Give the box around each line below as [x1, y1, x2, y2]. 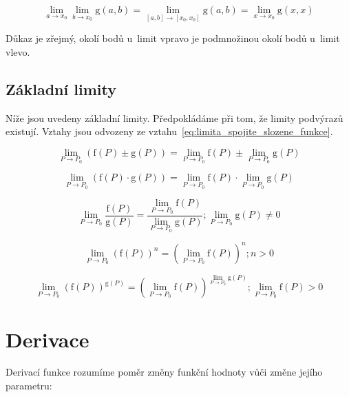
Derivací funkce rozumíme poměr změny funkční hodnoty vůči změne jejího [6, 365, 323, 379]
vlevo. [6, 44, 30, 59]
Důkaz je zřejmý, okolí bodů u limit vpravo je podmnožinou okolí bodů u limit [6, 31, 340, 45]
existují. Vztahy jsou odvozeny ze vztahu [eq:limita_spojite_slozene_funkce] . [6, 124, 333, 139]
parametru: [6, 378, 52, 393]
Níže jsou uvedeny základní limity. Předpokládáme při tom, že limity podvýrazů [6, 110, 343, 125]
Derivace [6, 325, 89, 353]
